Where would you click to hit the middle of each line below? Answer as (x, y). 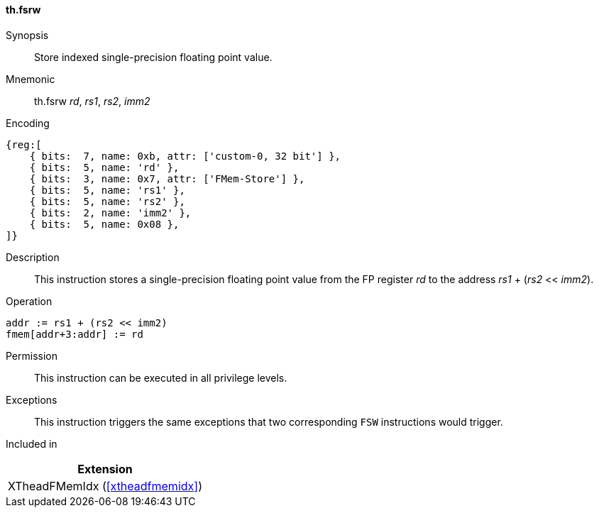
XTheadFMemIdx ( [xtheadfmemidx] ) (105, 486)
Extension (105, 469)
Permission (32, 355)
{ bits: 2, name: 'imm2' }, (110, 213)
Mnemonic (31, 79)
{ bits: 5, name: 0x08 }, (104, 224)
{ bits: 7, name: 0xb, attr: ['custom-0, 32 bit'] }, (185, 156)
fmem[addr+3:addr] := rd (75, 334)
